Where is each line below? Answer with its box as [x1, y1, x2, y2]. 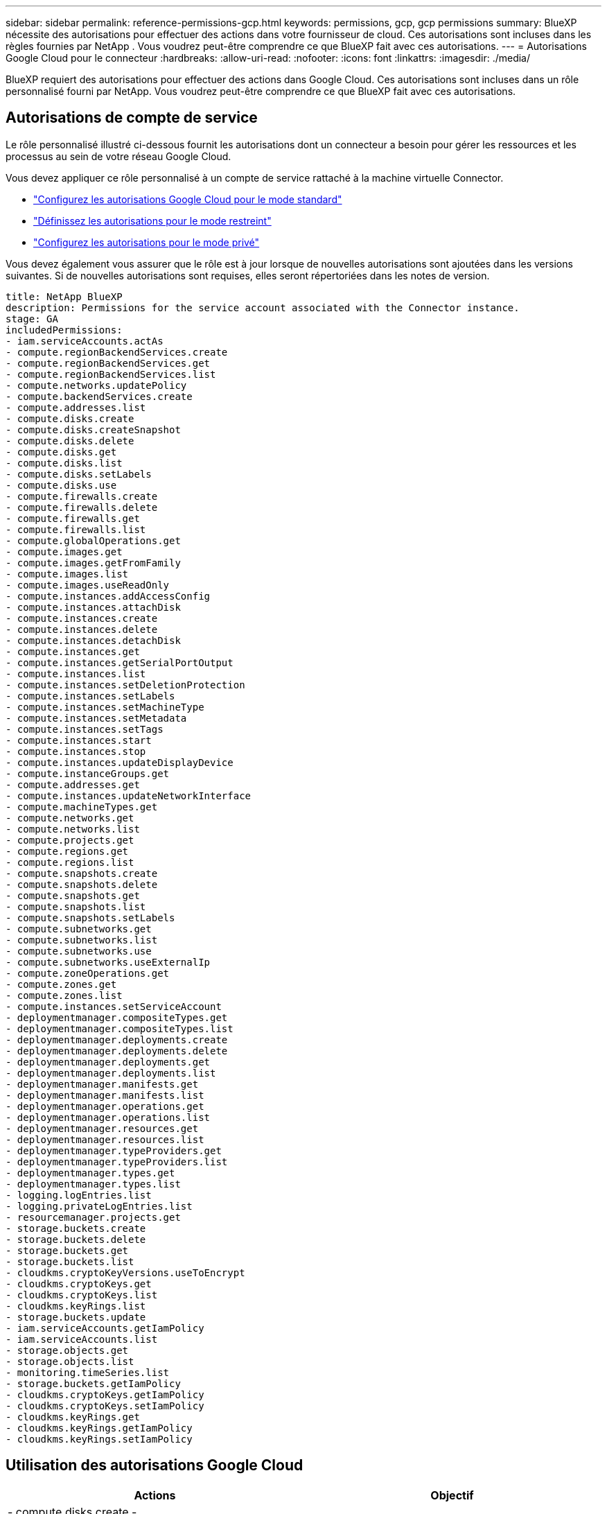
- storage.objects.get [6, 1344, 129, 1356]
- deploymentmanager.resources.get [6, 1122, 199, 1134]
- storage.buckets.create [6, 1222, 146, 1234]
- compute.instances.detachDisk [6, 634, 181, 646]
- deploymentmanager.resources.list [6, 1133, 204, 1145]
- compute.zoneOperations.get [6, 967, 170, 979]
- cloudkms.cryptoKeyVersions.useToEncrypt [6, 1267, 245, 1278]
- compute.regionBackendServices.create [6, 346, 228, 358]
